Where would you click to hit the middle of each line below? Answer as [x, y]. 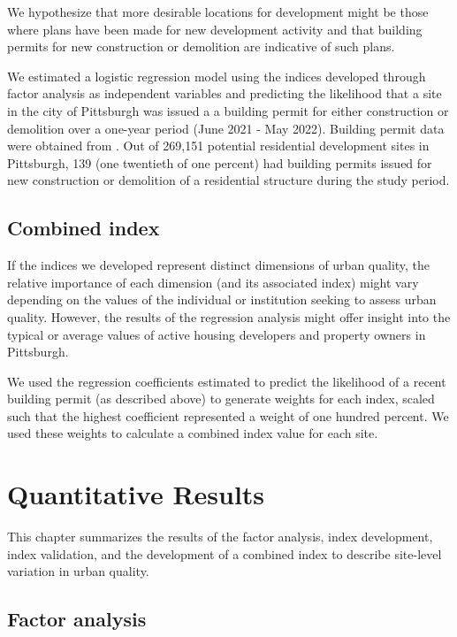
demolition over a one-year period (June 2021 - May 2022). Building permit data [226, 128]
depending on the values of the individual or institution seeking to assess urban [222, 299]
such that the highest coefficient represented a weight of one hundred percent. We [228, 415]
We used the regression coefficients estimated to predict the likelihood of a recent [227, 381]
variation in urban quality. [78, 571]
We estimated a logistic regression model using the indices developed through [217, 76]
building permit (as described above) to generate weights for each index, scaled [221, 399]
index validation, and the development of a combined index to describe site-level [225, 553]
